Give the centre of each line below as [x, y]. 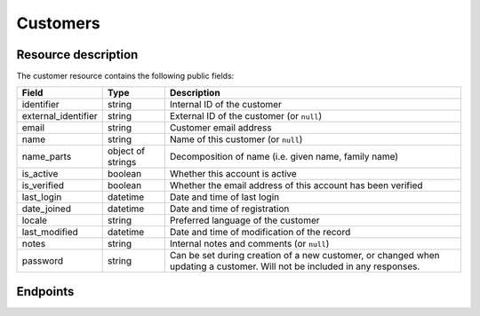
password [43, 261]
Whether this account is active [233, 174]
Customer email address [220, 128]
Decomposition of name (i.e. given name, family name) [284, 157]
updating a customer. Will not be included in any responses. [295, 266]
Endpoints [45, 292]
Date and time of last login [224, 197]
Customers [59, 23]
